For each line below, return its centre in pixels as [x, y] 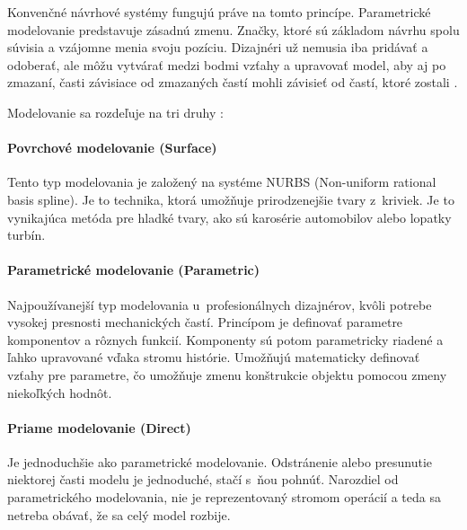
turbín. [26, 235]
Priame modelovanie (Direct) [99, 427]
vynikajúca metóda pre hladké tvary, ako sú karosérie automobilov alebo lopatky [229, 217]
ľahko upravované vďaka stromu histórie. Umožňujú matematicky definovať [214, 357]
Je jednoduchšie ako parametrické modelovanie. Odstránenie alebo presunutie [220, 461]
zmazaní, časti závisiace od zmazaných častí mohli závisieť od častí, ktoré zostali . [233, 82]
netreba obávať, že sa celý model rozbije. [119, 514]
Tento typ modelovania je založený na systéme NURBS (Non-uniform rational [222, 182]
